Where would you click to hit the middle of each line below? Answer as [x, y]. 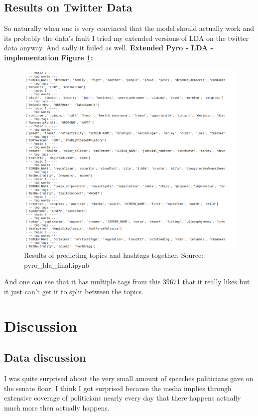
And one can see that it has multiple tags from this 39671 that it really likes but [127, 282]
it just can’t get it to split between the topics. [74, 292]
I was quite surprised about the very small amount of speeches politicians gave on [129, 378]
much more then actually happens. [57, 407]
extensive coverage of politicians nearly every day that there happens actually [123, 398]
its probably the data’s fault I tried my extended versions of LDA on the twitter [127, 38]
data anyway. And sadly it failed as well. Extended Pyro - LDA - [109, 48]
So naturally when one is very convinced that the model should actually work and [129, 28]
